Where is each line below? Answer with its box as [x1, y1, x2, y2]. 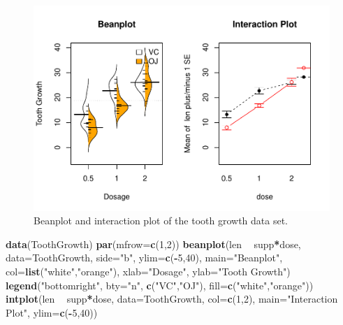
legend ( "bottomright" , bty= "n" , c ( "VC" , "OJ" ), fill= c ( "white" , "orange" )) [6, 277, 314, 292]
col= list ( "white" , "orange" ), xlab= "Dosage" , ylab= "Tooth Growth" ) [6, 263, 291, 278]
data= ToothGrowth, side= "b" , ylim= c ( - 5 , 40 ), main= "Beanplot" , [6, 250, 283, 265]
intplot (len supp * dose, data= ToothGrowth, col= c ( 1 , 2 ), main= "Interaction [6, 291, 338, 306]
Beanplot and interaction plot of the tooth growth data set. [34, 213, 288, 228]
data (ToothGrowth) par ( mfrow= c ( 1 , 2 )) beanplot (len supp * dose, [6, 236, 301, 251]
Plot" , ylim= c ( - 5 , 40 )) [6, 305, 98, 319]
